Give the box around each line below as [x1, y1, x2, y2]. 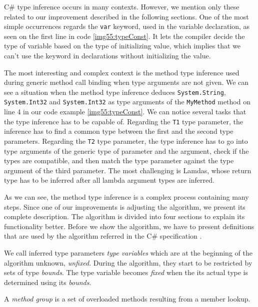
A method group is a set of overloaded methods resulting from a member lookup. [4, 294, 250, 304]
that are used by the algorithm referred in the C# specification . [4, 231, 202, 241]
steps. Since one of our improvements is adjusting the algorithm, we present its [4, 201, 245, 212]
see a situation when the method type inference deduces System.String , [4, 86, 226, 97]
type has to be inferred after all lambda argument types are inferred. [4, 175, 214, 185]
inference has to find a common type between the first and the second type [4, 126, 233, 136]
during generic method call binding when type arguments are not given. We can [4, 77, 249, 87]
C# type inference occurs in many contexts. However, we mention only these [4, 1, 239, 11]
